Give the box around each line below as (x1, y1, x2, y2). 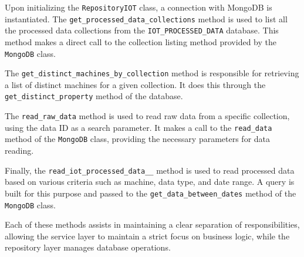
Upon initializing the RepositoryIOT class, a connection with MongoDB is (5, 1, 272, 13)
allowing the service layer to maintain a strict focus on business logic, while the (5, 229, 290, 242)
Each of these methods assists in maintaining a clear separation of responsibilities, (5, 218, 300, 231)
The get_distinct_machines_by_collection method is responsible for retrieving (5, 67, 299, 79)
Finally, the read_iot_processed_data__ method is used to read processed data (5, 164, 295, 176)
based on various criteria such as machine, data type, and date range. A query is (5, 175, 295, 188)
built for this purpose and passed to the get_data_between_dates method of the (5, 187, 296, 199)
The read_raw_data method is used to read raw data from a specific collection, (5, 110, 290, 122)
